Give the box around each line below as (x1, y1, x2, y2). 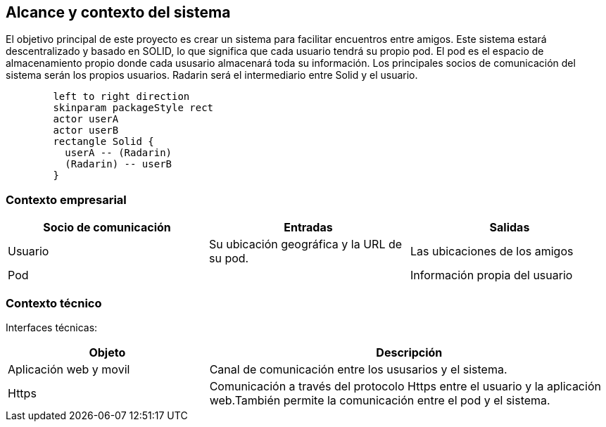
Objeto (89, 345, 126, 359)
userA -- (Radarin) (65, 147, 172, 159)
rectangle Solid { (53, 136, 154, 148)
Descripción (376, 345, 443, 359)
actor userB (53, 125, 119, 136)
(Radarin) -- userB (65, 158, 172, 170)
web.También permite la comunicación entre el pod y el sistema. (209, 393, 550, 407)
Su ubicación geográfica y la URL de (208, 237, 403, 252)
